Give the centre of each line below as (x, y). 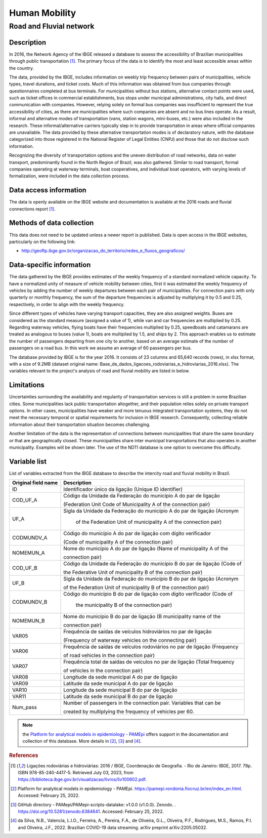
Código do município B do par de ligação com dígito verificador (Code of (148, 594)
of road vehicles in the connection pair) (109, 656)
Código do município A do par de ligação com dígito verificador (137, 534)
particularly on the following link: (43, 242)
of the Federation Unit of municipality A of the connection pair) (149, 522)
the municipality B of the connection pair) (124, 605)
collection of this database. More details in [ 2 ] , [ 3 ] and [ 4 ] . (82, 741)
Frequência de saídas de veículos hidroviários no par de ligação (138, 631)
